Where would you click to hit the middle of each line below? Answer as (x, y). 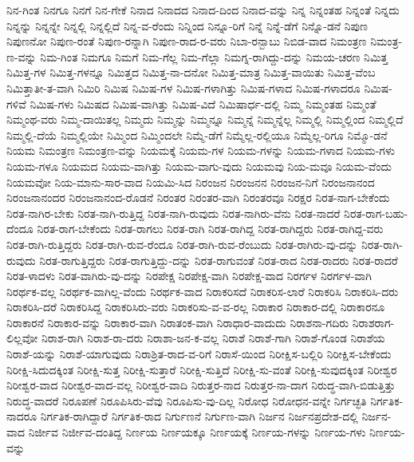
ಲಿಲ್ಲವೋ (22, 338)
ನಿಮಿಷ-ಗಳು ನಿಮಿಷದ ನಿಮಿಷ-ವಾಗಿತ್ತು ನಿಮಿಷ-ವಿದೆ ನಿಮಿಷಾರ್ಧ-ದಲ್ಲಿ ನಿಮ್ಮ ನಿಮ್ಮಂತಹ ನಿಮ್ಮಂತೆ (203, 103)
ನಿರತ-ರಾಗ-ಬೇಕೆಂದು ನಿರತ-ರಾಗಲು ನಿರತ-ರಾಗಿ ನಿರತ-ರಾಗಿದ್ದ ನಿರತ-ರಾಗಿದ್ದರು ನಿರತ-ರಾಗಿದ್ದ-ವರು (210, 229)
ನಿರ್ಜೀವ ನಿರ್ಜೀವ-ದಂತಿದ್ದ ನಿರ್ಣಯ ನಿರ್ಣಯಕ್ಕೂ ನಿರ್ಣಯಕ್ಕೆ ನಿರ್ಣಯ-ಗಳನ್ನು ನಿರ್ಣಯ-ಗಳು (197, 432)
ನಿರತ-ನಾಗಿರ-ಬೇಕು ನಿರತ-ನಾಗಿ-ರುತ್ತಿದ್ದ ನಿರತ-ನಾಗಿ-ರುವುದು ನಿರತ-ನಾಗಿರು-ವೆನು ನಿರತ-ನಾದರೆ (173, 213)
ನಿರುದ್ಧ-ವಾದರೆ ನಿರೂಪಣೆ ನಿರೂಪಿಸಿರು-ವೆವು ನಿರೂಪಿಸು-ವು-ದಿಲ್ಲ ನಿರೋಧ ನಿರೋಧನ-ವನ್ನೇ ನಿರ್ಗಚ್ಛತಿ (187, 400)
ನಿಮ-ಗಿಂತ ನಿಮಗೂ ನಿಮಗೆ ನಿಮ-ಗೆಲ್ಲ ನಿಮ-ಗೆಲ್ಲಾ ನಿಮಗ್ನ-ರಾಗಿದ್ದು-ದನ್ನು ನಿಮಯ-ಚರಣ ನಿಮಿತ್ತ (214, 56)
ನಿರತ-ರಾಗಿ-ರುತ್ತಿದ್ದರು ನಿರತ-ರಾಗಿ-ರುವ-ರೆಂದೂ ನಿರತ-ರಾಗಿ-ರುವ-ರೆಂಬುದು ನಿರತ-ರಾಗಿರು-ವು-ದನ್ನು (182, 244)
